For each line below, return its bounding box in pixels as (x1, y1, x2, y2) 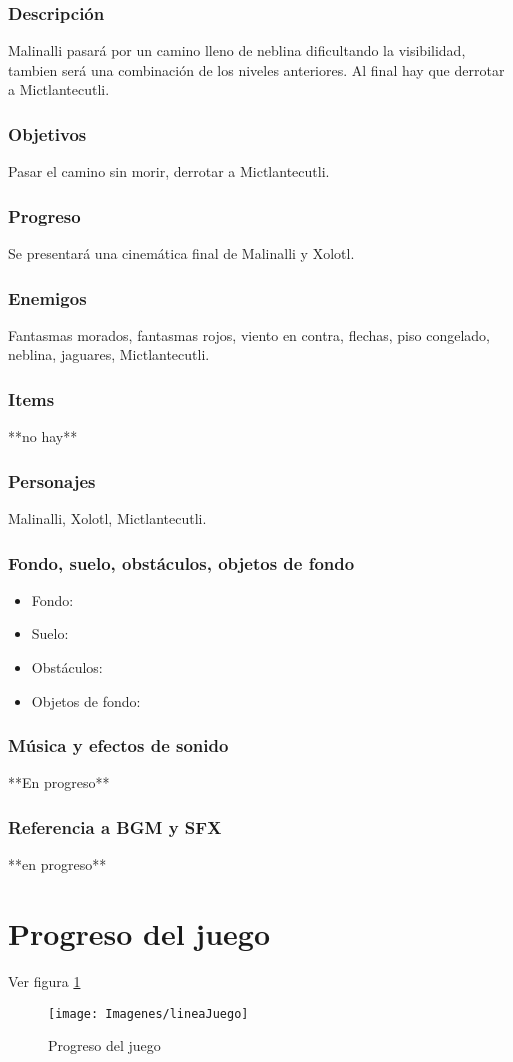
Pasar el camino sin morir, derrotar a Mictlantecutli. (8, 161, 330, 182)
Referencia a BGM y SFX (8, 814, 222, 839)
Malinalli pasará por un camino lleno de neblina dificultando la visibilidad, (8, 40, 466, 61)
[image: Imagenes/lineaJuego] (48, 1006, 249, 1021)
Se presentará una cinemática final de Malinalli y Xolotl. (8, 243, 355, 264)
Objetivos (8, 121, 87, 146)
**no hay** (8, 426, 78, 447)
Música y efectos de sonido (8, 733, 229, 758)
